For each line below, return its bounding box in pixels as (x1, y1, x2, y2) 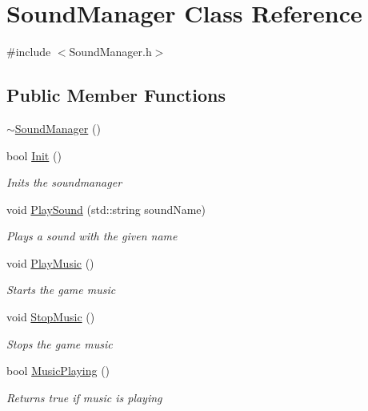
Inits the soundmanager (6, 174, 122, 191)
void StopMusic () (6, 308, 95, 325)
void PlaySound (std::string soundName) (6, 200, 206, 217)
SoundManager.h (69, 43, 152, 60)
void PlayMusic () (6, 254, 94, 271)
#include (6, 43, 51, 60)
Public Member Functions (6, 83, 226, 107)
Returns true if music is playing (6, 389, 162, 405)
